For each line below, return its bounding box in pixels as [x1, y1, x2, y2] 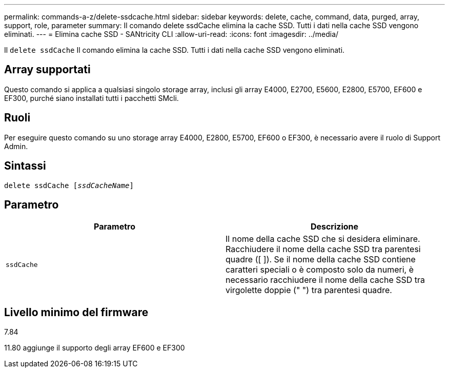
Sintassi [4, 159, 46, 173]
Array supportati [4, 63, 91, 76]
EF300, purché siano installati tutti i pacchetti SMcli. [4, 93, 179, 102]
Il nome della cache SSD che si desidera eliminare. [226, 234, 420, 244]
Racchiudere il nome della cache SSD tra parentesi [226, 244, 421, 255]
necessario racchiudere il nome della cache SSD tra [226, 275, 425, 285]
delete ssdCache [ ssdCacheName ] [4, 181, 134, 190]
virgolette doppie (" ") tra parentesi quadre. [226, 285, 392, 296]
